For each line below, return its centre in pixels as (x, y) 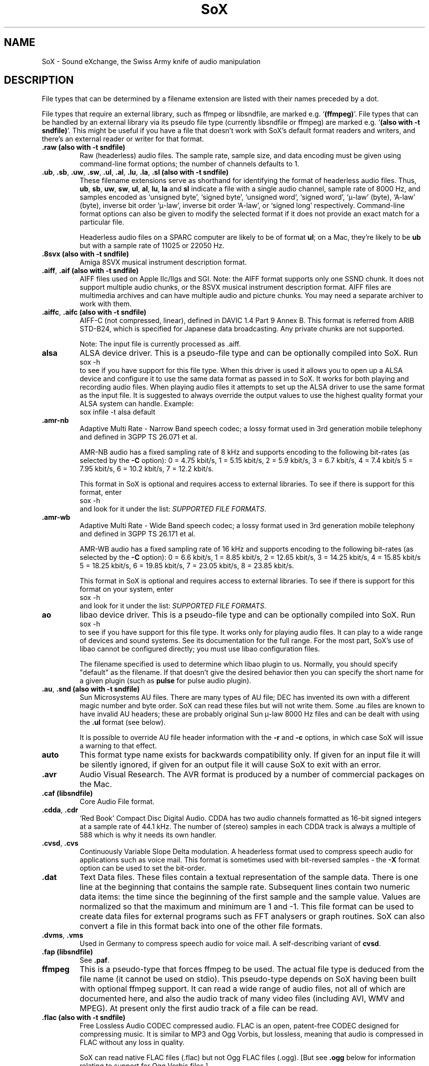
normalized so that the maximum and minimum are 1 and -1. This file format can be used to (247, 907)
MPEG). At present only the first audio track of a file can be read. (199, 1008)
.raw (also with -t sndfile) (83, 147)
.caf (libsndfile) (67, 793)
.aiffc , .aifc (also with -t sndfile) (94, 312)
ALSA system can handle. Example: (137, 404)
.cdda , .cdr (60, 810)
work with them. (106, 304)
